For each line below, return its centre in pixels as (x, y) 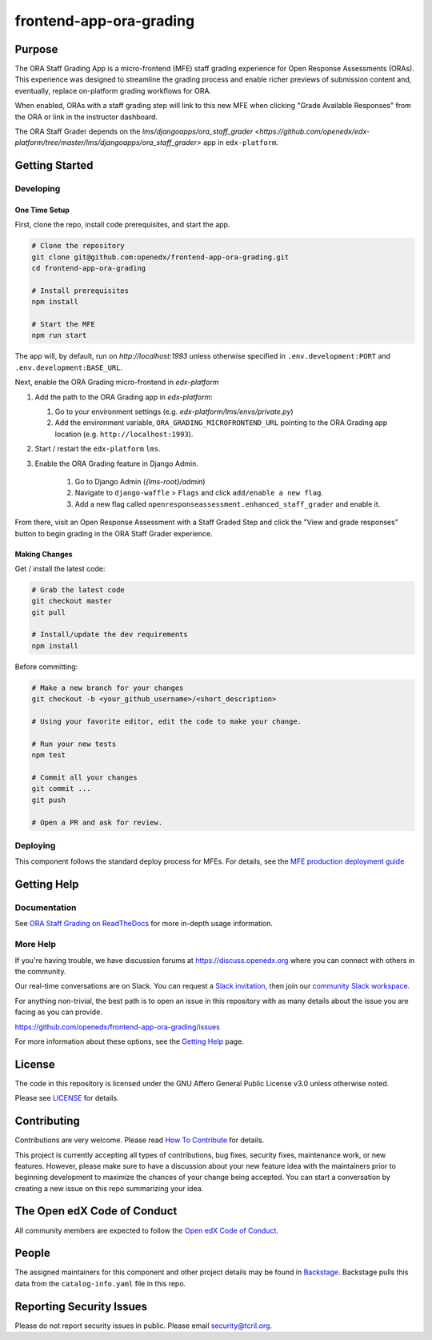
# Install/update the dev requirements (110, 635)
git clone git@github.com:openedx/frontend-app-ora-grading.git (160, 257)
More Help (35, 945)
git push (49, 800)
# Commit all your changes (84, 777)
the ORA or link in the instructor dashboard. (86, 117)
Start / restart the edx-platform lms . (98, 449)
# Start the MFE (64, 325)
